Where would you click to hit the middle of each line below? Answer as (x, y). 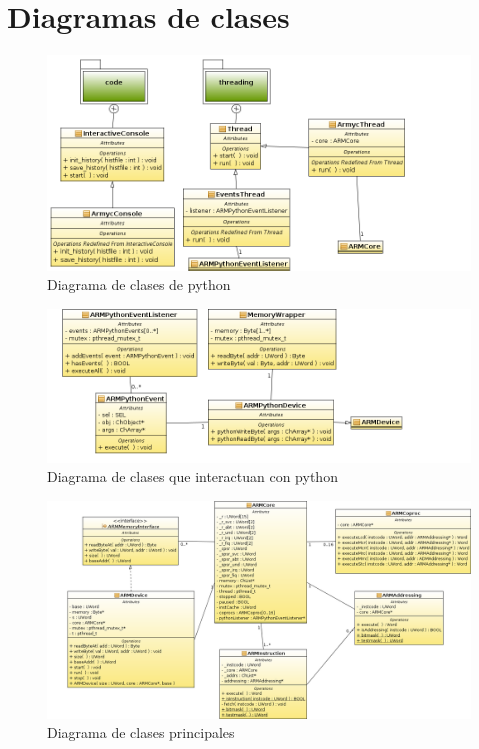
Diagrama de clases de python (139, 284)
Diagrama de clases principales (141, 732)
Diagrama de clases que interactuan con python (192, 476)
